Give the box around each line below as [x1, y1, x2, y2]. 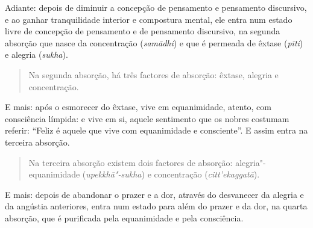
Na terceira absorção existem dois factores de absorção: [28, 156, 233, 168]
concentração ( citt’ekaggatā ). [154, 168, 260, 180]
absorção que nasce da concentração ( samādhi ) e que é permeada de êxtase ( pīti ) [5, 36, 303, 49]
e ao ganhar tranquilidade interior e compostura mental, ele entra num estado [5, 13, 292, 25]
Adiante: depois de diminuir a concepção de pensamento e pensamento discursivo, [5, 1, 307, 13]
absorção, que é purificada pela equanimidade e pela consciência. [5, 211, 244, 224]
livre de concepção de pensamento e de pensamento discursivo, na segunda [5, 25, 280, 37]
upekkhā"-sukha [86, 168, 142, 180]
